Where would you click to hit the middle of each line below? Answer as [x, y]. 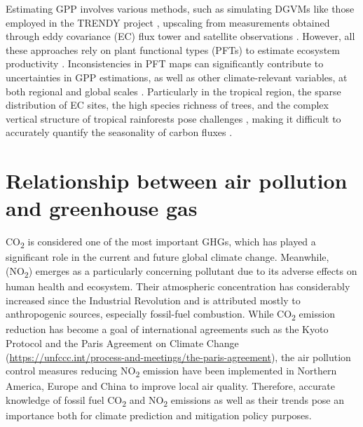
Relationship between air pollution [177, 181]
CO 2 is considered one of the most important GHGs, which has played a [161, 243]
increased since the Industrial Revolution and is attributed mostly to [153, 300]
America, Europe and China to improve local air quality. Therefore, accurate [170, 386]
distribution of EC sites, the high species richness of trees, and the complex [167, 105]
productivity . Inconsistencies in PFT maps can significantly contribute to [165, 63]
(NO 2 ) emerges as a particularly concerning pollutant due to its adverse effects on [181, 271]
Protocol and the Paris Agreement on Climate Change [122, 343]
